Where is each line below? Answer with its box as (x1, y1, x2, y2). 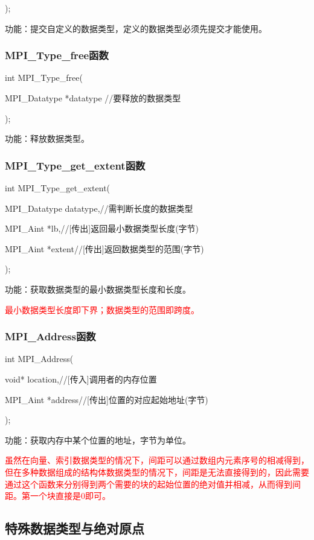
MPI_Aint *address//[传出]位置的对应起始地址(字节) (5, 393, 208, 405)
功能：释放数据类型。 (5, 132, 89, 145)
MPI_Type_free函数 (5, 48, 109, 63)
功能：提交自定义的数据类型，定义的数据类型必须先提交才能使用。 (5, 22, 267, 34)
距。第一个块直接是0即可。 (5, 489, 111, 502)
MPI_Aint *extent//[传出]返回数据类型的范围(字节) (5, 242, 204, 255)
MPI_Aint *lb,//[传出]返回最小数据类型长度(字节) (5, 222, 199, 235)
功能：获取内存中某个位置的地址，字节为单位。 (5, 433, 191, 446)
